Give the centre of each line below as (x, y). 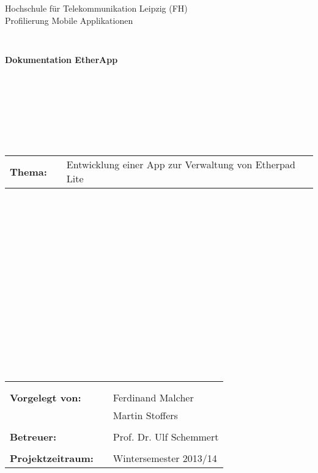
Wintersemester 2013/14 (165, 458)
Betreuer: (33, 437)
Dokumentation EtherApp (61, 59)
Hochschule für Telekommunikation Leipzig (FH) (96, 8)
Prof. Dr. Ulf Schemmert (166, 437)
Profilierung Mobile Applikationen (69, 20)
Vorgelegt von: (46, 398)
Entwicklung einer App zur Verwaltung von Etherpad (181, 165)
